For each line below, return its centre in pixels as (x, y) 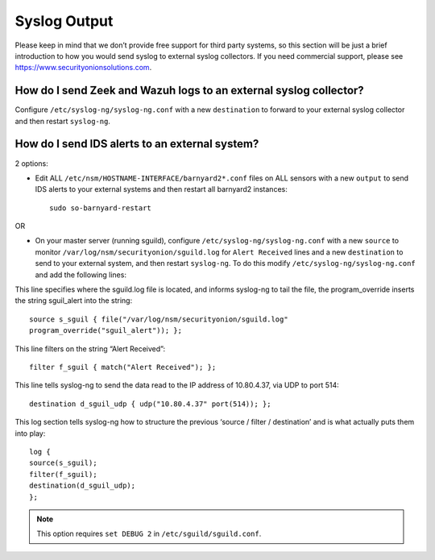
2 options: (31, 163)
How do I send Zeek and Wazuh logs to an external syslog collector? (189, 91)
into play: (30, 433)
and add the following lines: (81, 275)
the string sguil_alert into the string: (74, 301)
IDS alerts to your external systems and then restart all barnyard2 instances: (161, 189)
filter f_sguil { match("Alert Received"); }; (123, 367)
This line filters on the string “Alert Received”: (90, 348)
